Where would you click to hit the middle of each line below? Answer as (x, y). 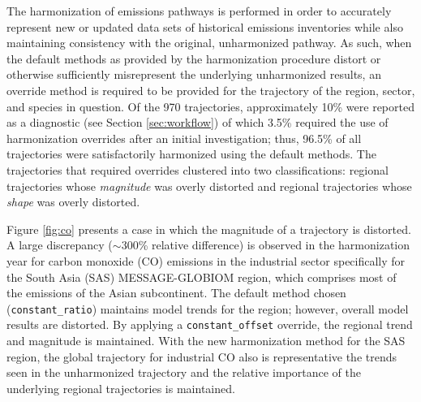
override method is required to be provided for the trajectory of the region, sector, (211, 90)
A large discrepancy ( (60, 245)
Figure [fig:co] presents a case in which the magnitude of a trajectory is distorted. (209, 229)
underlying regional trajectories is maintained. (121, 388)
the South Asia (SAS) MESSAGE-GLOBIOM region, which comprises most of (202, 277)
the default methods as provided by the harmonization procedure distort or (194, 58)
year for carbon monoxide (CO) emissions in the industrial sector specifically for (206, 260)
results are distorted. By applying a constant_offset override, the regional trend (210, 324)
